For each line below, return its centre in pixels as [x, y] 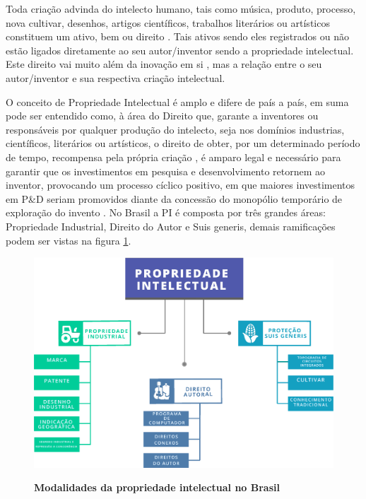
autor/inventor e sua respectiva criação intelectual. [116, 77]
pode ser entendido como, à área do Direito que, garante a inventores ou [162, 116]
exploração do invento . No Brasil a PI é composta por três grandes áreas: [166, 212]
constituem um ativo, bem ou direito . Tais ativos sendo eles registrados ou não [177, 36]
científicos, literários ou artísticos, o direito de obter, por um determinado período [183, 143]
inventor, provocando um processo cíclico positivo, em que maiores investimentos [181, 185]
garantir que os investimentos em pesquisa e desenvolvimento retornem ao [166, 171]
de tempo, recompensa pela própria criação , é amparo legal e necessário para [173, 157]
